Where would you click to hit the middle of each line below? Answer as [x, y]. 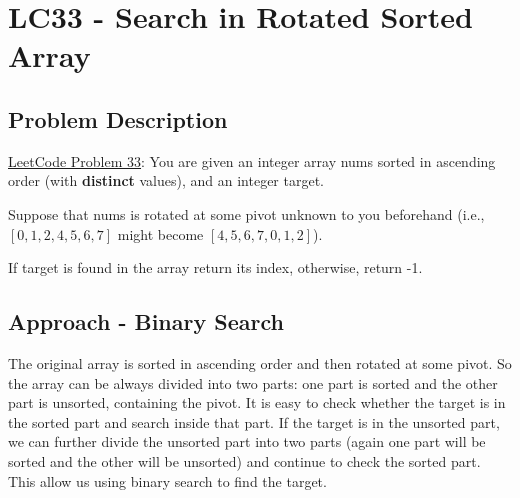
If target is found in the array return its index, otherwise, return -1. [215, 267]
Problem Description [118, 118]
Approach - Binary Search [146, 321]
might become [160, 233]
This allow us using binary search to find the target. [167, 480]
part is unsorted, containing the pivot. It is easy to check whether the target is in [257, 402]
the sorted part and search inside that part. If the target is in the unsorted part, [254, 421]
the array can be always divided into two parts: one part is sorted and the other [253, 382]
